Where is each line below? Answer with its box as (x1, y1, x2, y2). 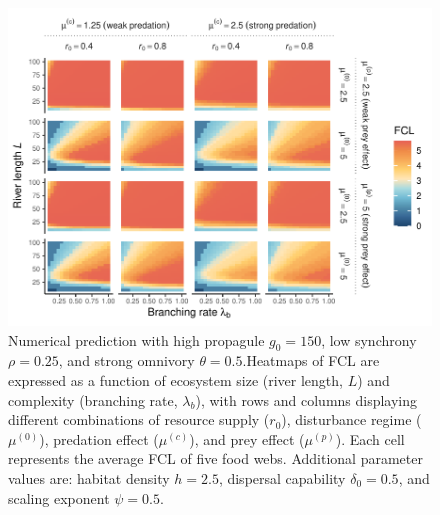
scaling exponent (8, 487, 110, 508)
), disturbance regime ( (281, 409, 422, 430)
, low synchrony (321, 329, 417, 350)
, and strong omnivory (58, 350, 195, 371)
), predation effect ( (39, 428, 159, 449)
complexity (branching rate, (8, 389, 178, 410)
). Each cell (335, 428, 405, 449)
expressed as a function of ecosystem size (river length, (8, 369, 343, 390)
